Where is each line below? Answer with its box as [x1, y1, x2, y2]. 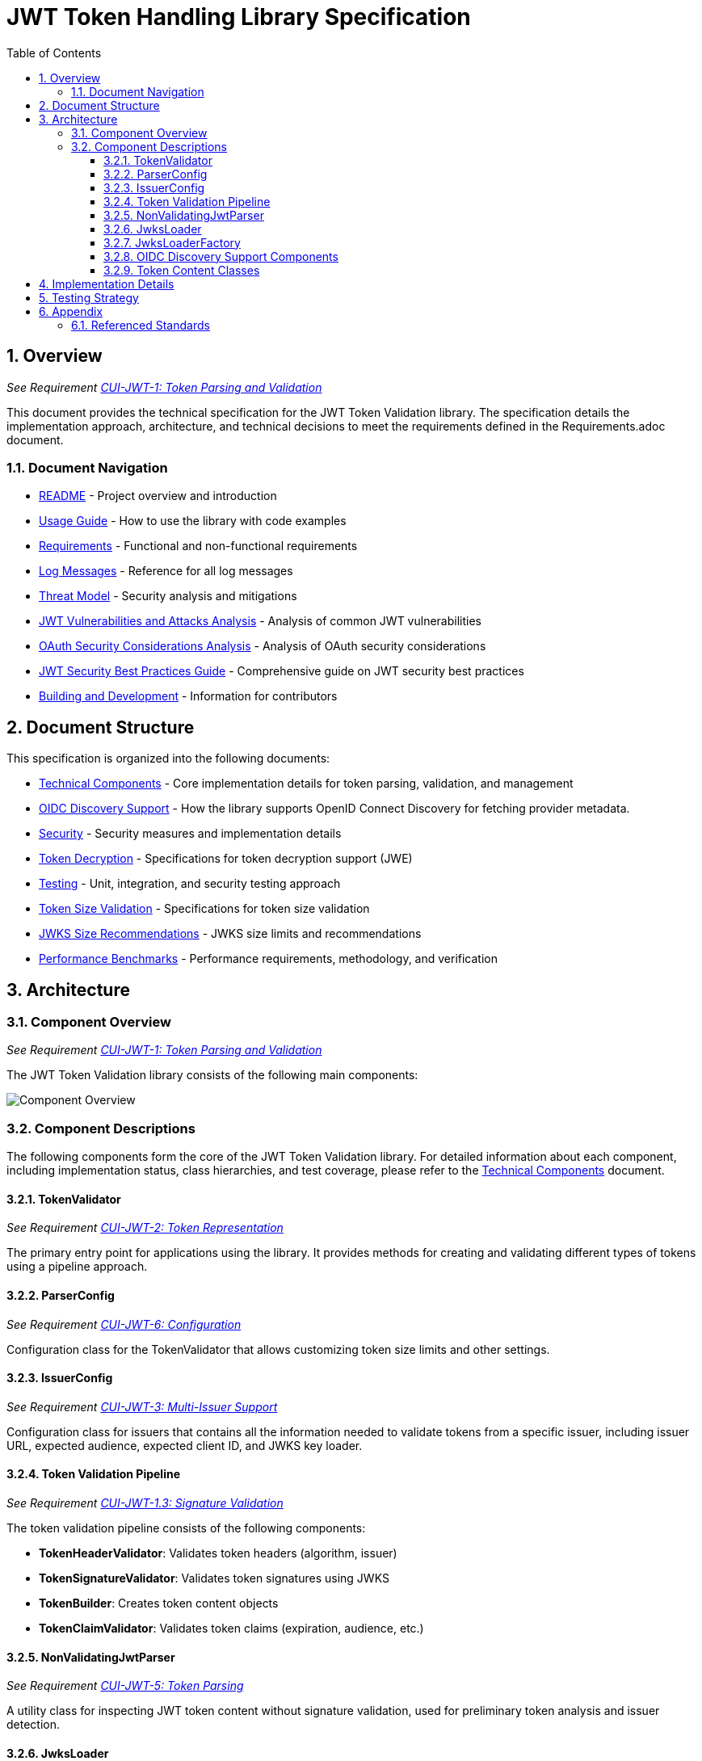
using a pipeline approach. [6, 1259, 148, 1274]
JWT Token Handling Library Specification [6, 3, 471, 31]
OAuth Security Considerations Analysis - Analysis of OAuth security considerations [39, 639, 486, 654]
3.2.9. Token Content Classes [103, 263, 260, 277]
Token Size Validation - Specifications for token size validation [39, 902, 370, 916]
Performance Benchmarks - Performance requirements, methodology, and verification [39, 952, 498, 966]
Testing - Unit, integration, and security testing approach [39, 876, 341, 891]
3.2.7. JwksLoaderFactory [103, 235, 241, 250]
